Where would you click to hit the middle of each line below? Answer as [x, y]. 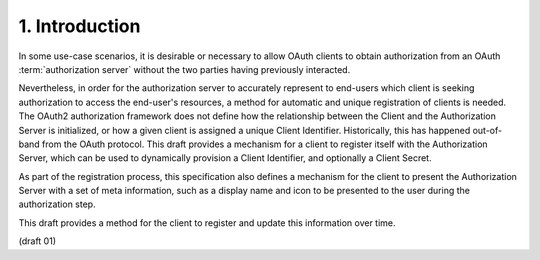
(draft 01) [37, 241]
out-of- [487, 130]
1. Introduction [79, 26]
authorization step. [57, 204]
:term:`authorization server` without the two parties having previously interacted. [184, 69]
